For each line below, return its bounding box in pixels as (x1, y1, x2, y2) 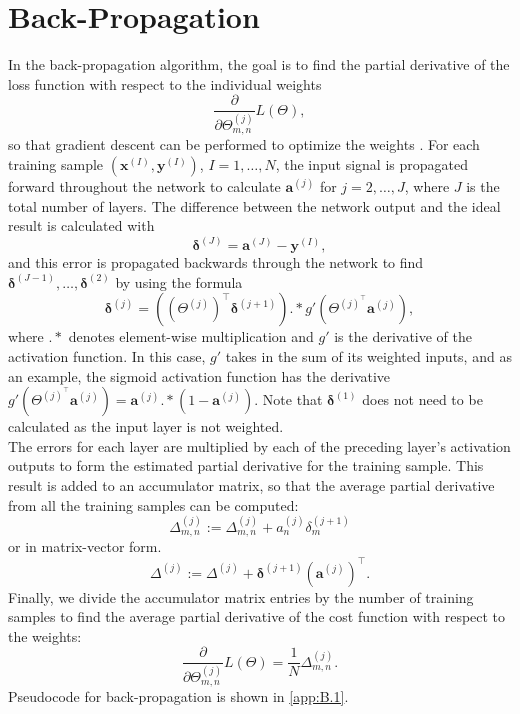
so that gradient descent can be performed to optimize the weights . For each (8, 134, 480, 155)
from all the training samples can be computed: (8, 494, 299, 515)
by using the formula (115, 271, 243, 292)
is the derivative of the (334, 326, 472, 347)
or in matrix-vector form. (8, 536, 162, 557)
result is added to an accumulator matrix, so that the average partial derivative (8, 475, 495, 496)
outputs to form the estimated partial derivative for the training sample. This (8, 455, 484, 476)
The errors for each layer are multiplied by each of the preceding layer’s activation (8, 435, 511, 456)
